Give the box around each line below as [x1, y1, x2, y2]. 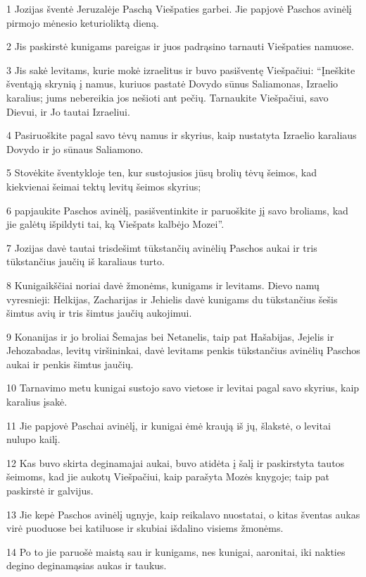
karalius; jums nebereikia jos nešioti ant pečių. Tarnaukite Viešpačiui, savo [6, 90, 329, 104]
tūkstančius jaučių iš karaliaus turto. [6, 254, 165, 269]
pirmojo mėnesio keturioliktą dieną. [6, 15, 159, 30]
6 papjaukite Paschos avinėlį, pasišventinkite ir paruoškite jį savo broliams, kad [6, 202, 348, 217]
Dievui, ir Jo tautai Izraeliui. [6, 104, 130, 119]
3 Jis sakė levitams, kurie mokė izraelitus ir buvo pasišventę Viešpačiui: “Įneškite [6, 62, 355, 77]
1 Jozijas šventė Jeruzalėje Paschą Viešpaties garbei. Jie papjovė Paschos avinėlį [6, 1, 352, 16]
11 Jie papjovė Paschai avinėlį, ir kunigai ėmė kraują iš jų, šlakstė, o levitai [6, 418, 331, 432]
